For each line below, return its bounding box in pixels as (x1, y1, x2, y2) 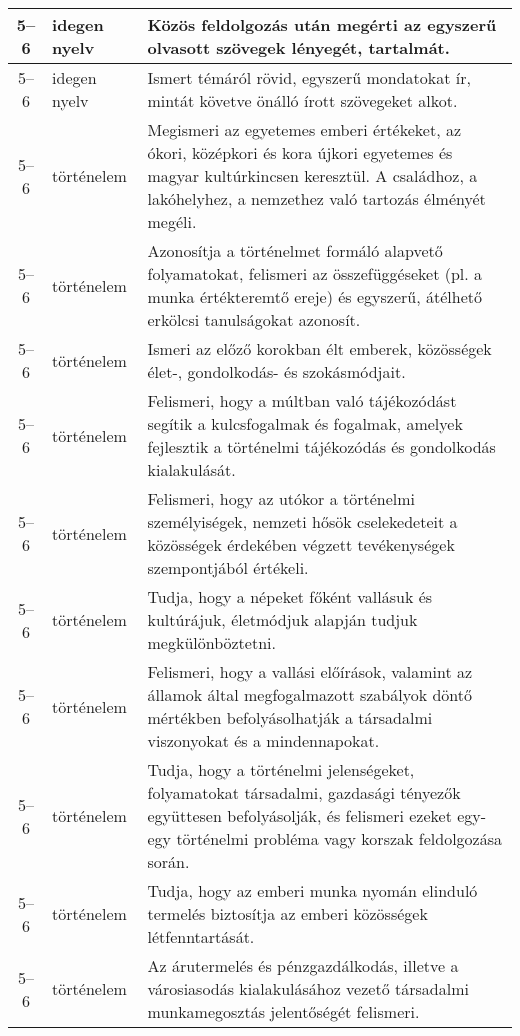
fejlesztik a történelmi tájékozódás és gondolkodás (147, 435, 496, 458)
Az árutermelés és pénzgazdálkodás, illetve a (147, 954, 459, 977)
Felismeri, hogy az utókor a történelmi (147, 487, 416, 510)
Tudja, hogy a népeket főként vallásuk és (147, 585, 433, 608)
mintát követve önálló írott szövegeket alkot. (147, 89, 458, 112)
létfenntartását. (147, 925, 255, 948)
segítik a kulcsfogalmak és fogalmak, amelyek (147, 412, 463, 435)
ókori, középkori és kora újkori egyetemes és (147, 141, 453, 164)
